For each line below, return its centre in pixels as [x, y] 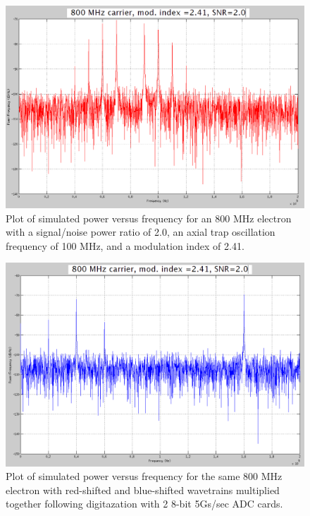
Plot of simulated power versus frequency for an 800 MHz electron [149, 218]
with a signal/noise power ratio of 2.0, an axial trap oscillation [141, 232]
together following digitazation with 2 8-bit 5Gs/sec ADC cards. [144, 504]
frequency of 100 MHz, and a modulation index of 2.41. [125, 245]
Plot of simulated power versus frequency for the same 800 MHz [144, 476]
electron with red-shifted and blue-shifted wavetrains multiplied [143, 490]
